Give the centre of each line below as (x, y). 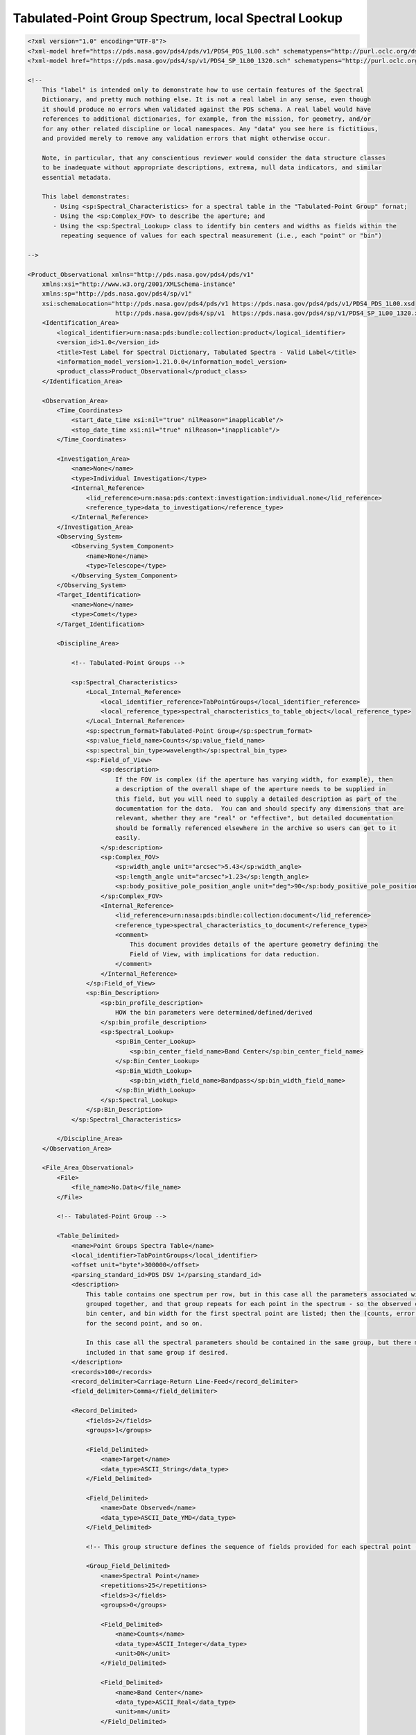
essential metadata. (77, 177)
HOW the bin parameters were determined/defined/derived (214, 1013)
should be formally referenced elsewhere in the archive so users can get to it (255, 828)
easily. (128, 838)
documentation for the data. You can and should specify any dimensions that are (259, 809)
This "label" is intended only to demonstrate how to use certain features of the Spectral (203, 90)
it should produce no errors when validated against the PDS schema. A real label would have (206, 109)
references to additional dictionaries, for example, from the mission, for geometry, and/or (206, 119)
